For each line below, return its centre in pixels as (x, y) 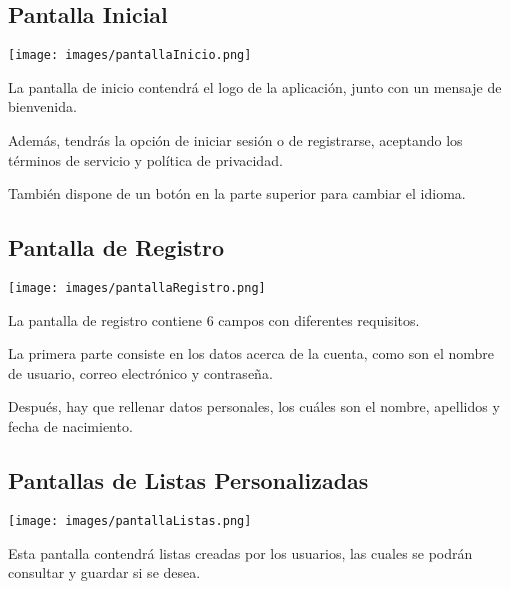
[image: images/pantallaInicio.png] (130, 55)
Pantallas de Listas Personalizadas (188, 480)
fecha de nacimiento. (70, 426)
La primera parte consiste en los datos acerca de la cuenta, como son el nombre (251, 353)
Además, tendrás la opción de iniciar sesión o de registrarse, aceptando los (235, 140)
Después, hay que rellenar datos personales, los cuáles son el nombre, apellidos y (254, 406)
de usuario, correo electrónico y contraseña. (140, 372)
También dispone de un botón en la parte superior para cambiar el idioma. (237, 193)
